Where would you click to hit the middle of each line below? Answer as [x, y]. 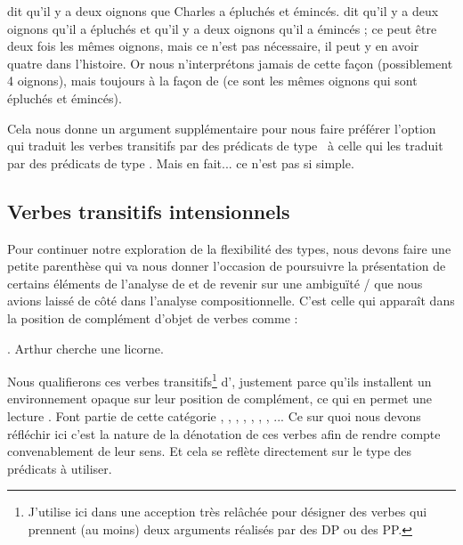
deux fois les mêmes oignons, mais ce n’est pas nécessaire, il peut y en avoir [213, 46]
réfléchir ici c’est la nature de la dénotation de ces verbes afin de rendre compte [224, 433]
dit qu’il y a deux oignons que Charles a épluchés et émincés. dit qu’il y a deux [223, 11]
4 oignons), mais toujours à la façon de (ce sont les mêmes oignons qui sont [212, 81]
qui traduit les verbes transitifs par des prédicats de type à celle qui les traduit [225, 146]
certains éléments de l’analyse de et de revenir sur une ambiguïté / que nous [215, 283]
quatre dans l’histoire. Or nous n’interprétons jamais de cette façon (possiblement [230, 63]
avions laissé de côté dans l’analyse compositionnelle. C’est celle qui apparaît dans [231, 301]
